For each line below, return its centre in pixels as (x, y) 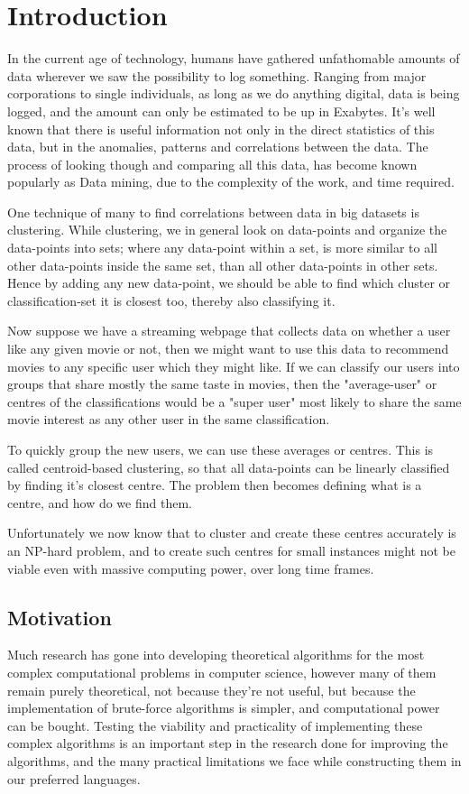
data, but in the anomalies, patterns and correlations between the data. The (218, 147)
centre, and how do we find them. (100, 502)
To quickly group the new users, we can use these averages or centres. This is (221, 449)
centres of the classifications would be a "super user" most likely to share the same (234, 401)
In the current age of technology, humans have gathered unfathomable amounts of (234, 58)
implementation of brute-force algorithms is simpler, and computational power (224, 708)
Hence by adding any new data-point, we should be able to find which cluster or (229, 283)
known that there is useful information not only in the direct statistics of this (221, 129)
